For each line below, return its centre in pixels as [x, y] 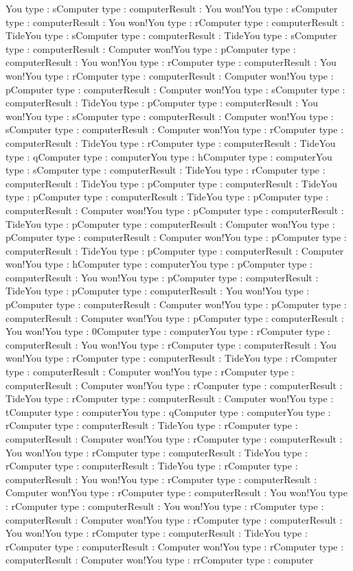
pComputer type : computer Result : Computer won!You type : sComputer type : [175, 89]
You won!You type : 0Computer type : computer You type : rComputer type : [168, 331]
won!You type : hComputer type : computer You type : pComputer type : [159, 264]
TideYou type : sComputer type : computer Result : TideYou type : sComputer [171, 35]
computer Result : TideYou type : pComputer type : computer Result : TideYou [171, 183]
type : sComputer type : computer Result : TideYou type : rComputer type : [166, 170]
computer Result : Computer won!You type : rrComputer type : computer [160, 560]
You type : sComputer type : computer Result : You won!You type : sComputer [172, 8]
